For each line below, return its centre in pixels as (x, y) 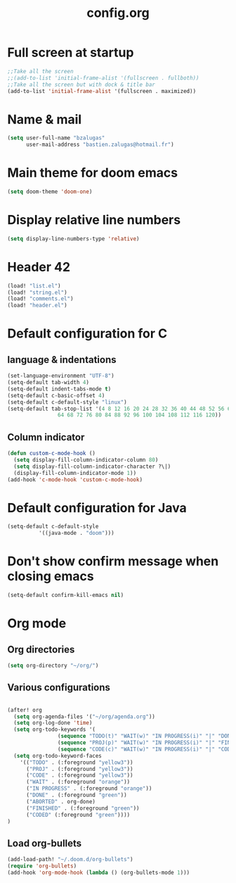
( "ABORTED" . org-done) (61, 801)
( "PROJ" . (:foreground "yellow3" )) (79, 769)
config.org (118, 13)
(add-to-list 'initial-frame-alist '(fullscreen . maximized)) (102, 91)
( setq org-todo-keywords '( (55, 730)
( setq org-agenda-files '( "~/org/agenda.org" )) (85, 717)
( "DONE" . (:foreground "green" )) (77, 795)
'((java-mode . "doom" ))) (76, 533)
